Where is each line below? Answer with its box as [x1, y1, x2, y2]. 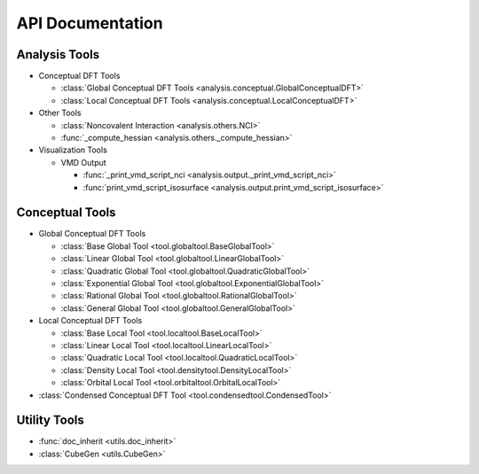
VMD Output [60, 157, 106, 167]
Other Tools [38, 107, 82, 119]
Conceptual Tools [16, 205, 116, 221]
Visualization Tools [38, 144, 108, 155]
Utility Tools [16, 413, 84, 428]
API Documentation [16, 13, 163, 33]
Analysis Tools [16, 47, 100, 62]
